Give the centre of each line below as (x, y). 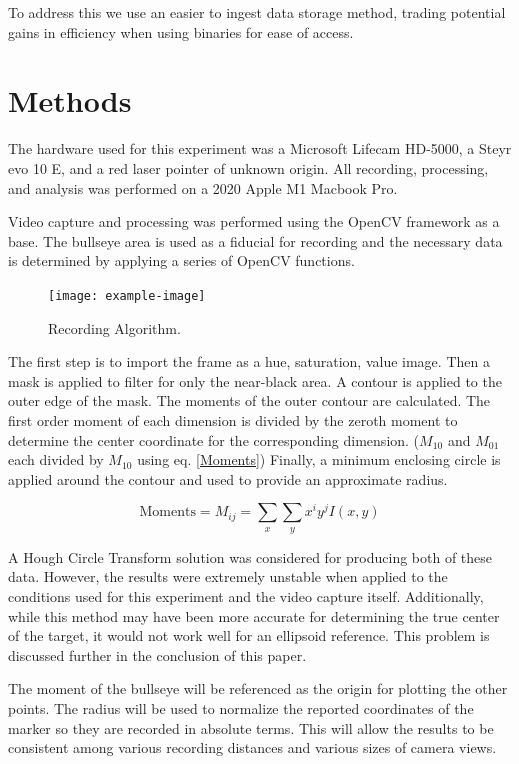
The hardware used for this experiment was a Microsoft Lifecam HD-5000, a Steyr (260, 148)
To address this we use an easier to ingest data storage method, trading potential (257, 12)
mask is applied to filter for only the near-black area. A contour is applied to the (255, 380)
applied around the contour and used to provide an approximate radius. (228, 478)
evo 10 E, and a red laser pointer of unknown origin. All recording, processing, (248, 167)
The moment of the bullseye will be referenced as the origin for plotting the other (258, 688)
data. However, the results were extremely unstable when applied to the (228, 576)
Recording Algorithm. (114, 327)
